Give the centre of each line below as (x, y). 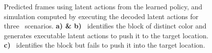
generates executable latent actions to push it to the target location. (106, 35)
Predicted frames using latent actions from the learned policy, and (103, 6)
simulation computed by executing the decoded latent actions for (101, 16)
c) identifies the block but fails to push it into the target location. (105, 45)
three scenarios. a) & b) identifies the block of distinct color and (105, 26)
